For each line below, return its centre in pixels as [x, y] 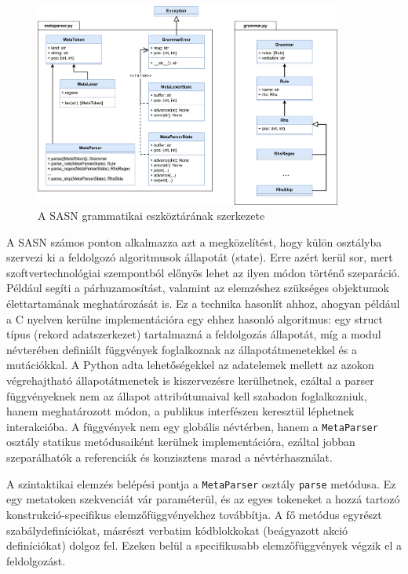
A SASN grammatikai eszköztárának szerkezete [151, 216]
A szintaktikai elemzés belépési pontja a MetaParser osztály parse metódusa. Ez [201, 483]
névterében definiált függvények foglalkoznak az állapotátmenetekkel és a [182, 349]
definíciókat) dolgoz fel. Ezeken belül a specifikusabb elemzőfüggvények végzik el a [204, 545]
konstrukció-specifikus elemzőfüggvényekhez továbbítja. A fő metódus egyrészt [194, 514]
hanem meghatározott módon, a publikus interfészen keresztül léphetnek [180, 411]
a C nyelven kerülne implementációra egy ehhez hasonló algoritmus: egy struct [195, 318]
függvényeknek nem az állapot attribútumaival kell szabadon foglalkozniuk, [187, 395]
